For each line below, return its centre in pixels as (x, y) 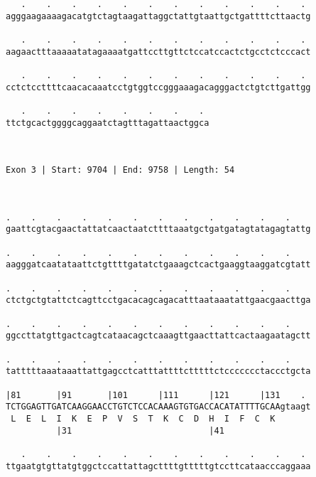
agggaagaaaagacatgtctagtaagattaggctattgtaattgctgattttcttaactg (158, 16)
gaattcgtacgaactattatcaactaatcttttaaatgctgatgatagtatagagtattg (158, 229)
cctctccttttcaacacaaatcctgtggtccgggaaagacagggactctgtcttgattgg (158, 87)
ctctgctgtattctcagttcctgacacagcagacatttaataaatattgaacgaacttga (158, 300)
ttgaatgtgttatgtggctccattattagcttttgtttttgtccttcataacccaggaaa (158, 466)
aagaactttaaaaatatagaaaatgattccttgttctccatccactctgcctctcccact (158, 52)
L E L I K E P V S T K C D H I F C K (143, 418)
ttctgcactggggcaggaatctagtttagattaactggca (108, 123)
